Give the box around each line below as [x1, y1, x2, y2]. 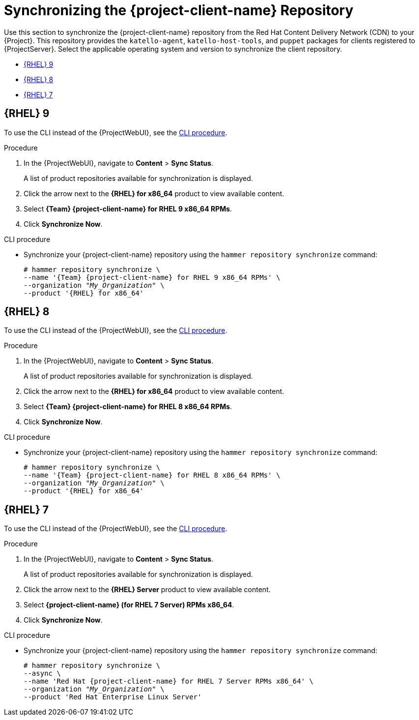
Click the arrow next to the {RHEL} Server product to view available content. [24, 585, 271, 594]
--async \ [24, 669, 61, 678]
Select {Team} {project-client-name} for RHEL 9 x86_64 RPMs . [24, 204, 232, 213]
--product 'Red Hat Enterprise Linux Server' [24, 693, 202, 701]
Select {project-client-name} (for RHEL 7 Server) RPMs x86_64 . [24, 600, 234, 609]
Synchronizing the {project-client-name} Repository [4, 2, 354, 19]
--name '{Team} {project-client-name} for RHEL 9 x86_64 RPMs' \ [24, 273, 280, 281]
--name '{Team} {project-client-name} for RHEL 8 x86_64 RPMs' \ [24, 471, 280, 480]
